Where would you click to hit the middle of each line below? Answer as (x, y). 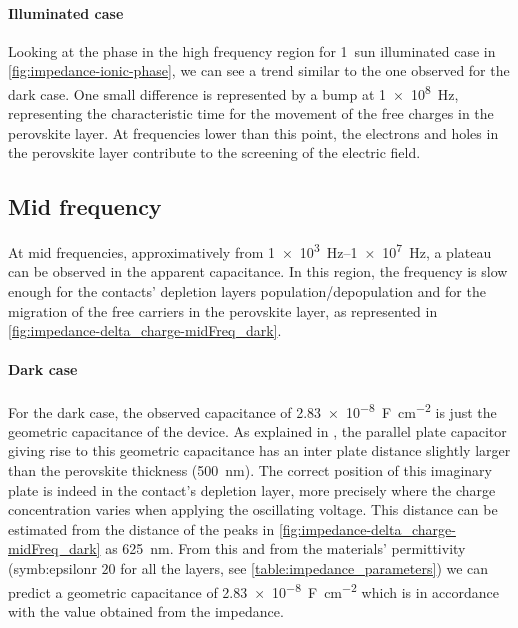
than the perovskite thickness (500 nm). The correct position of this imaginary (250, 470)
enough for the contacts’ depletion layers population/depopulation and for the (247, 291)
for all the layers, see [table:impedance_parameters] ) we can (304, 568)
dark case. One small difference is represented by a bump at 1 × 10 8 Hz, (233, 92)
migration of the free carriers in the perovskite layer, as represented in (223, 310)
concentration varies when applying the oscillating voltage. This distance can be (253, 509)
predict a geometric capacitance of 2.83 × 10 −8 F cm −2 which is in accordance (253, 590)
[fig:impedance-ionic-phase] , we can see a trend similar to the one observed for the (259, 70)
